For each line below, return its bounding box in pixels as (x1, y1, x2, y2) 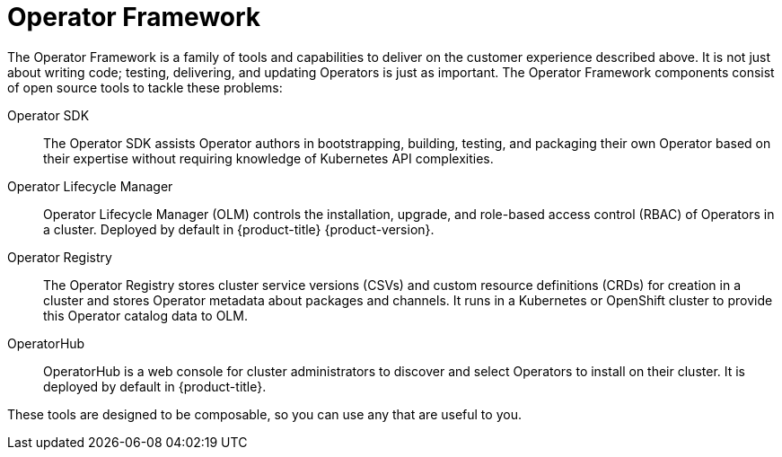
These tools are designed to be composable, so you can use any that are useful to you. (7, 406, 522, 422)
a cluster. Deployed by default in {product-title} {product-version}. (43, 221, 435, 237)
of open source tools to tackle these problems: (7, 79, 283, 95)
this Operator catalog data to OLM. (43, 307, 248, 323)
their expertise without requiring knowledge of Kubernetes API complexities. (43, 150, 494, 166)
